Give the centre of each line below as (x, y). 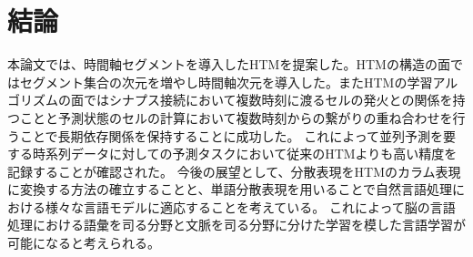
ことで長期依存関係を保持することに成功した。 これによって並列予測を (231, 135)
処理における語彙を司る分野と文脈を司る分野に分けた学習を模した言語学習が (236, 225)
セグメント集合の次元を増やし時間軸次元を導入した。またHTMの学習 (226, 82)
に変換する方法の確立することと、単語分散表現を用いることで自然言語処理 (230, 189)
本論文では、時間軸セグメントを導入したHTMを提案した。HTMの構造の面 (229, 64)
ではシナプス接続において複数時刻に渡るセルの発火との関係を (268, 100)
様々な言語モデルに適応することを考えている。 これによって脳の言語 (250, 206)
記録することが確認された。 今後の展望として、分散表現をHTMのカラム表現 (234, 171)
